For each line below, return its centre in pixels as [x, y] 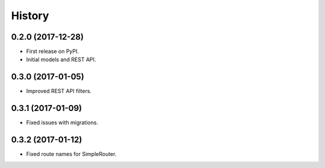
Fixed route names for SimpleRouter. [71, 154]
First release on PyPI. [53, 52]
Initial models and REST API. [61, 59]
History [30, 16]
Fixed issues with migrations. [62, 122]
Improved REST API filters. [59, 91]
